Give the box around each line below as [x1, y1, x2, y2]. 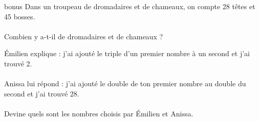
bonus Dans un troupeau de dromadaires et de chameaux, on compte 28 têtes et [4, 1, 255, 11]
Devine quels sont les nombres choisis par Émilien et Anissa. [4, 108, 193, 118]
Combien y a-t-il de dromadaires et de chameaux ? [4, 31, 163, 41]
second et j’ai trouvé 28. [4, 88, 79, 99]
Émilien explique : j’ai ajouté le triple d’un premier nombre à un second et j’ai [4, 48, 250, 59]
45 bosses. [4, 11, 35, 21]
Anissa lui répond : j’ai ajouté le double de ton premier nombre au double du [4, 78, 246, 89]
